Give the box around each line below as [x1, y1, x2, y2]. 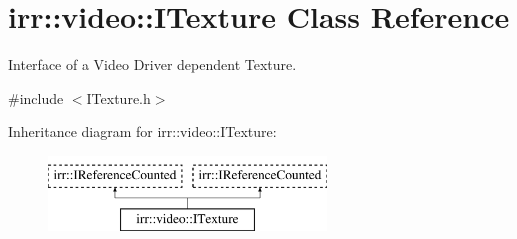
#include [8, 87, 64, 108]
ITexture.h [86, 87, 151, 108]
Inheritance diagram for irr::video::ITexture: [8, 121, 277, 142]
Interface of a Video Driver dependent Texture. [8, 54, 297, 75]
